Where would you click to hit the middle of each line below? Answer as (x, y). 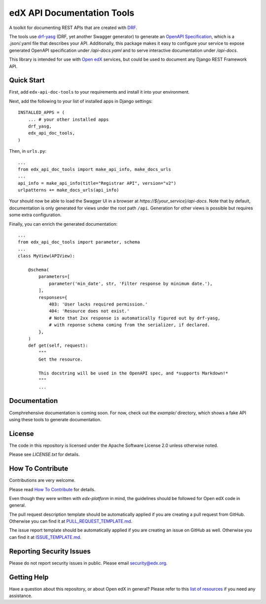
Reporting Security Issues (50, 551)
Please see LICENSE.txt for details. (44, 454)
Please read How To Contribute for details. (52, 489)
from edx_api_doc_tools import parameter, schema (79, 242)
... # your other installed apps (68, 119)
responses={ (53, 297)
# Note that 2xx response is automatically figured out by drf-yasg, (135, 318)
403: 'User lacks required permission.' (98, 304)
